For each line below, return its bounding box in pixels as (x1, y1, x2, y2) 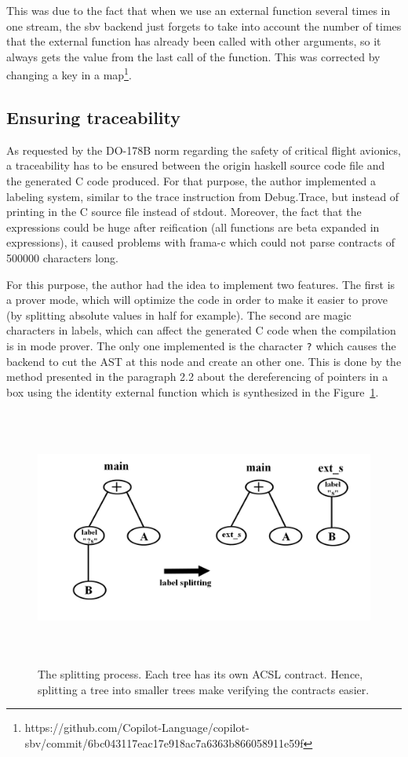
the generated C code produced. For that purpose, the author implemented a (6, 173, 377, 189)
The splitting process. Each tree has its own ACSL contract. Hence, (38, 666, 363, 682)
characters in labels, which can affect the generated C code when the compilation (6, 322, 396, 338)
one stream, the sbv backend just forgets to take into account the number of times (6, 17, 402, 34)
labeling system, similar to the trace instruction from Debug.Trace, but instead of (6, 188, 399, 204)
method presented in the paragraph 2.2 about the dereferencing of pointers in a (6, 368, 388, 385)
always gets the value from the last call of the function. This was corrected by (6, 48, 381, 64)
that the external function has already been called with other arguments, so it (6, 33, 381, 49)
